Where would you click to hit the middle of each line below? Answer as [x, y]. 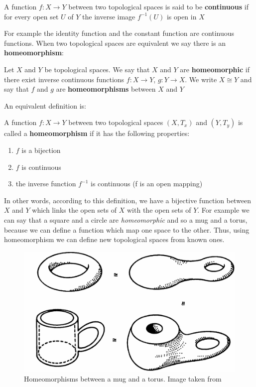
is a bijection [41, 150]
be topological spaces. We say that [97, 69]
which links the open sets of [74, 210]
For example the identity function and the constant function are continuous [119, 33]
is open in [182, 16]
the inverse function [46, 184]
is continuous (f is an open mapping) [146, 184]
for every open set [31, 16]
